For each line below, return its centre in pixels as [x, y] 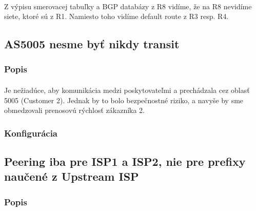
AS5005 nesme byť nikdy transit [92, 44]
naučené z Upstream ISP [72, 176]
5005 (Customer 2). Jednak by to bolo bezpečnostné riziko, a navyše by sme [124, 100]
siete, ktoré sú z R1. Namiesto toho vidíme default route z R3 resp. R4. [116, 16]
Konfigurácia [31, 133]
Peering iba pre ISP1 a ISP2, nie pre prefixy [125, 161]
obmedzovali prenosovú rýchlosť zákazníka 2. [75, 110]
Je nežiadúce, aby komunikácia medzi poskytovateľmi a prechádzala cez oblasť [127, 90]
